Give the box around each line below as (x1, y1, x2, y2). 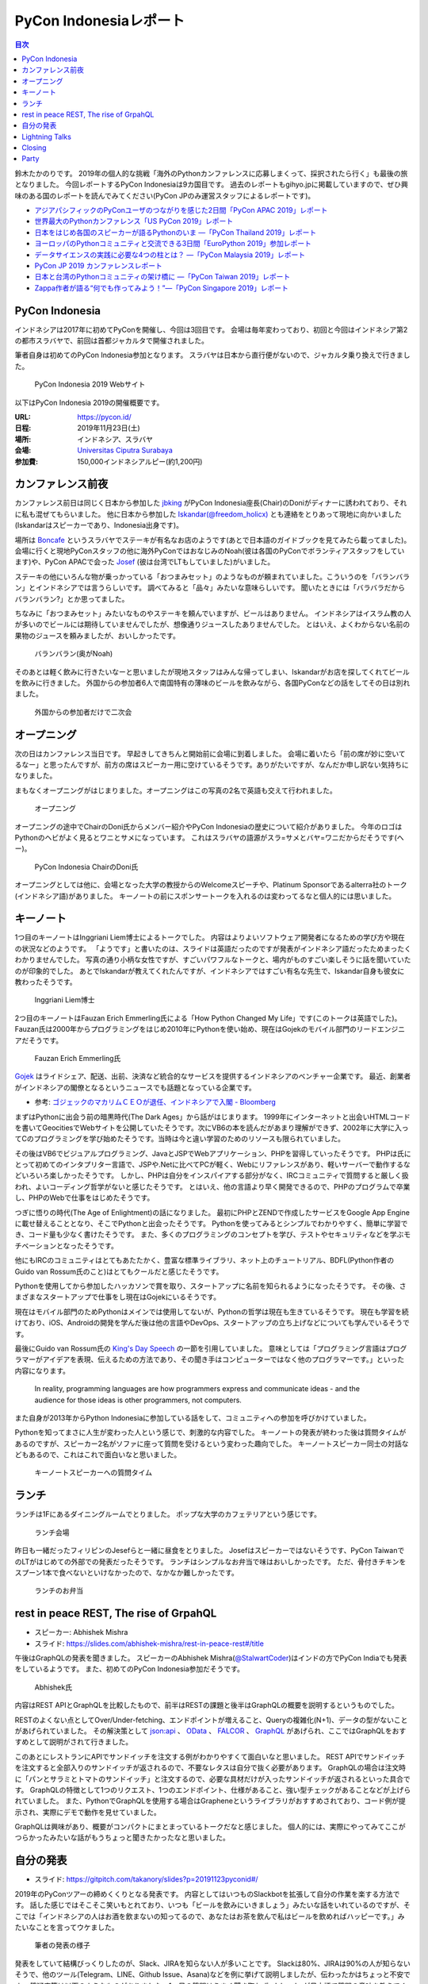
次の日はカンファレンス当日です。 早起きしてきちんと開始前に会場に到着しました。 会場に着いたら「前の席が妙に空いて (14, 748, 406, 758)
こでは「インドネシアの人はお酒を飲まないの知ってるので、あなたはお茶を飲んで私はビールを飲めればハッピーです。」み (14, 1911, 405, 1921)
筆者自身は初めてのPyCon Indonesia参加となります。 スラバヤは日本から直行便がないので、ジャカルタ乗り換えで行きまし (14, 350, 411, 360)
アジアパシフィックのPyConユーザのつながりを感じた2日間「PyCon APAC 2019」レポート (34, 206, 328, 215)
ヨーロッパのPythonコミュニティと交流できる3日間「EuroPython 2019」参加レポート (34, 239, 312, 248)
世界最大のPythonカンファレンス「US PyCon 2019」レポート (34, 217, 234, 226)
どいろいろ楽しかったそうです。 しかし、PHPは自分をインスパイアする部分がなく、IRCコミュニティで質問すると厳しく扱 (14, 1171, 409, 1180)
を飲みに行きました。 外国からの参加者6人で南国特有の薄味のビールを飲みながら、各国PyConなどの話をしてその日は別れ (14, 678, 411, 687)
